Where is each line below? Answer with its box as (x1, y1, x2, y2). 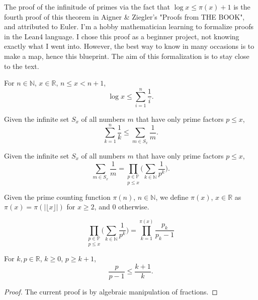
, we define (155, 191, 189, 202)
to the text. (4, 60, 39, 71)
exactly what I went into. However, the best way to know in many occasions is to (4, 41, 254, 51)
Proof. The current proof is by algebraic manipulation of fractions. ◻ (4, 286, 218, 297)
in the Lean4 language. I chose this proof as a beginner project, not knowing (4, 31, 239, 41)
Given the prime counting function (4, 191, 111, 202)
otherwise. (118, 201, 149, 212)
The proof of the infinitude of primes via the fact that (4, 2, 170, 12)
